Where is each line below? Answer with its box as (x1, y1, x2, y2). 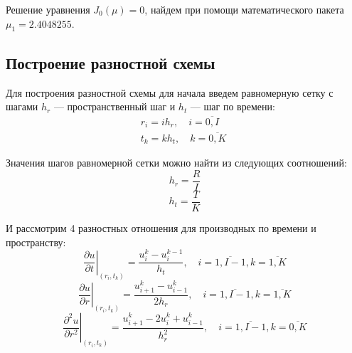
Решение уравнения (6, 2, 90, 16)
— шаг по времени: (190, 99, 275, 114)
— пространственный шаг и (53, 99, 176, 114)
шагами (6, 99, 38, 114)
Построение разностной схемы (6, 51, 215, 73)
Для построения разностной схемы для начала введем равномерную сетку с (6, 85, 334, 100)
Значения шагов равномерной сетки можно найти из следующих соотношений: (6, 155, 347, 170)
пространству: (6, 234, 66, 249)
